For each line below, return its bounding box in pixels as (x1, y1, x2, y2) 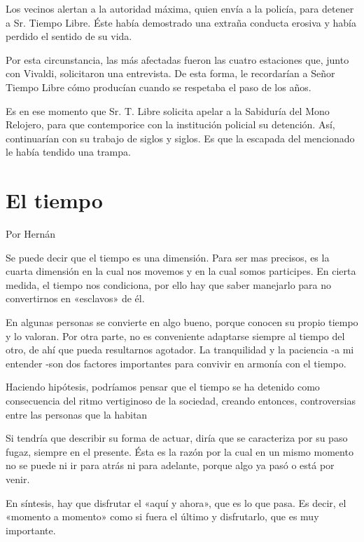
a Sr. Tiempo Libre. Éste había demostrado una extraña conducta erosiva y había (6, 15, 356, 29)
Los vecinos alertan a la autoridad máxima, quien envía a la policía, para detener (6, 1, 354, 15)
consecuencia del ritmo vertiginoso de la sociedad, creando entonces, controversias (6, 393, 356, 407)
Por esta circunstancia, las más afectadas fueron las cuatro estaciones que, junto (6, 52, 349, 67)
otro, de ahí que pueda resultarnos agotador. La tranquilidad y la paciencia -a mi (6, 342, 354, 357)
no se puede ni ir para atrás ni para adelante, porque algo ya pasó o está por (6, 458, 335, 473)
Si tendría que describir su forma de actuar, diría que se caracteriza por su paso (6, 431, 348, 445)
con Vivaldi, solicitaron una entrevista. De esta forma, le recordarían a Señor (6, 66, 335, 81)
